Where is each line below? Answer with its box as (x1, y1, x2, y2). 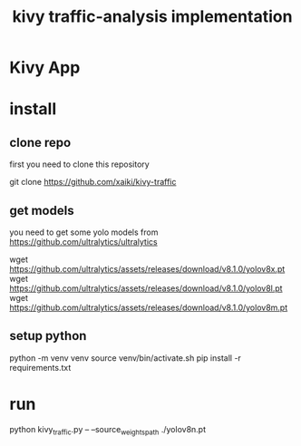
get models (9, 202, 74, 218)
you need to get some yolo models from (9, 227, 159, 238)
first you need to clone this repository (9, 159, 150, 170)
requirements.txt (9, 362, 72, 373)
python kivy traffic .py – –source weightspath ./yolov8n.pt (9, 423, 207, 437)
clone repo (9, 134, 72, 150)
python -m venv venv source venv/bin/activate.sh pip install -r (9, 352, 242, 364)
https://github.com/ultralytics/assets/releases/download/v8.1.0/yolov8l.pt (9, 283, 283, 294)
